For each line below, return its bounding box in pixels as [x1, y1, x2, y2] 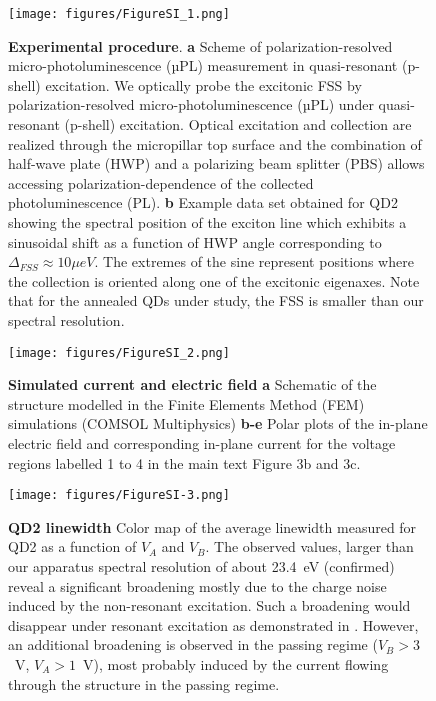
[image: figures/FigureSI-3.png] [8, 488, 230, 503]
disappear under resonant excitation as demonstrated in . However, [8, 614, 419, 635]
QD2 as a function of [8, 536, 137, 557]
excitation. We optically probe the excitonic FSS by [45, 74, 362, 95]
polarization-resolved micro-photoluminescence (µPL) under [8, 94, 374, 115]
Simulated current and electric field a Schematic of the [8, 374, 377, 395]
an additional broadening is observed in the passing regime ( [8, 634, 378, 655]
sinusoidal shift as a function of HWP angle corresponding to [8, 231, 382, 252]
